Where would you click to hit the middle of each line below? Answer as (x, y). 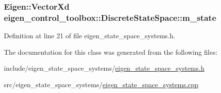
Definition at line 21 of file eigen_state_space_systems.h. (90, 36)
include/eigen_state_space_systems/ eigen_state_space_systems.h (104, 68)
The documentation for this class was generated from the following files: (111, 52)
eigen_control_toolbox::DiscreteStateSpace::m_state (110, 17)
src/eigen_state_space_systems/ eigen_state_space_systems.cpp (101, 84)
